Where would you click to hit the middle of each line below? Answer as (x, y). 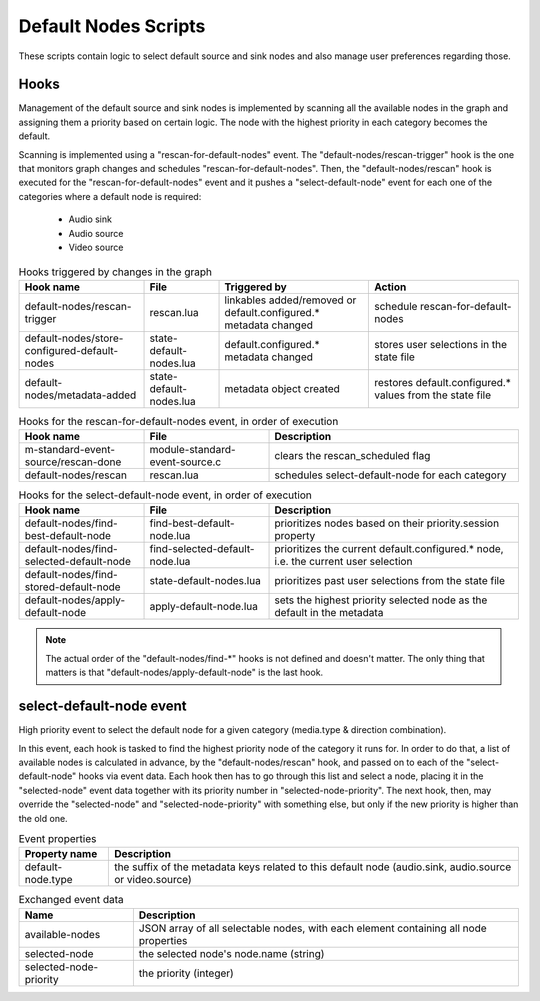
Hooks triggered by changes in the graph (115, 272)
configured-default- (71, 350)
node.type (49, 880)
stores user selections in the (440, 344)
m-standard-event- (69, 450)
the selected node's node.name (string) (231, 953)
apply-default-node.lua (204, 607)
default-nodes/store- (74, 338)
